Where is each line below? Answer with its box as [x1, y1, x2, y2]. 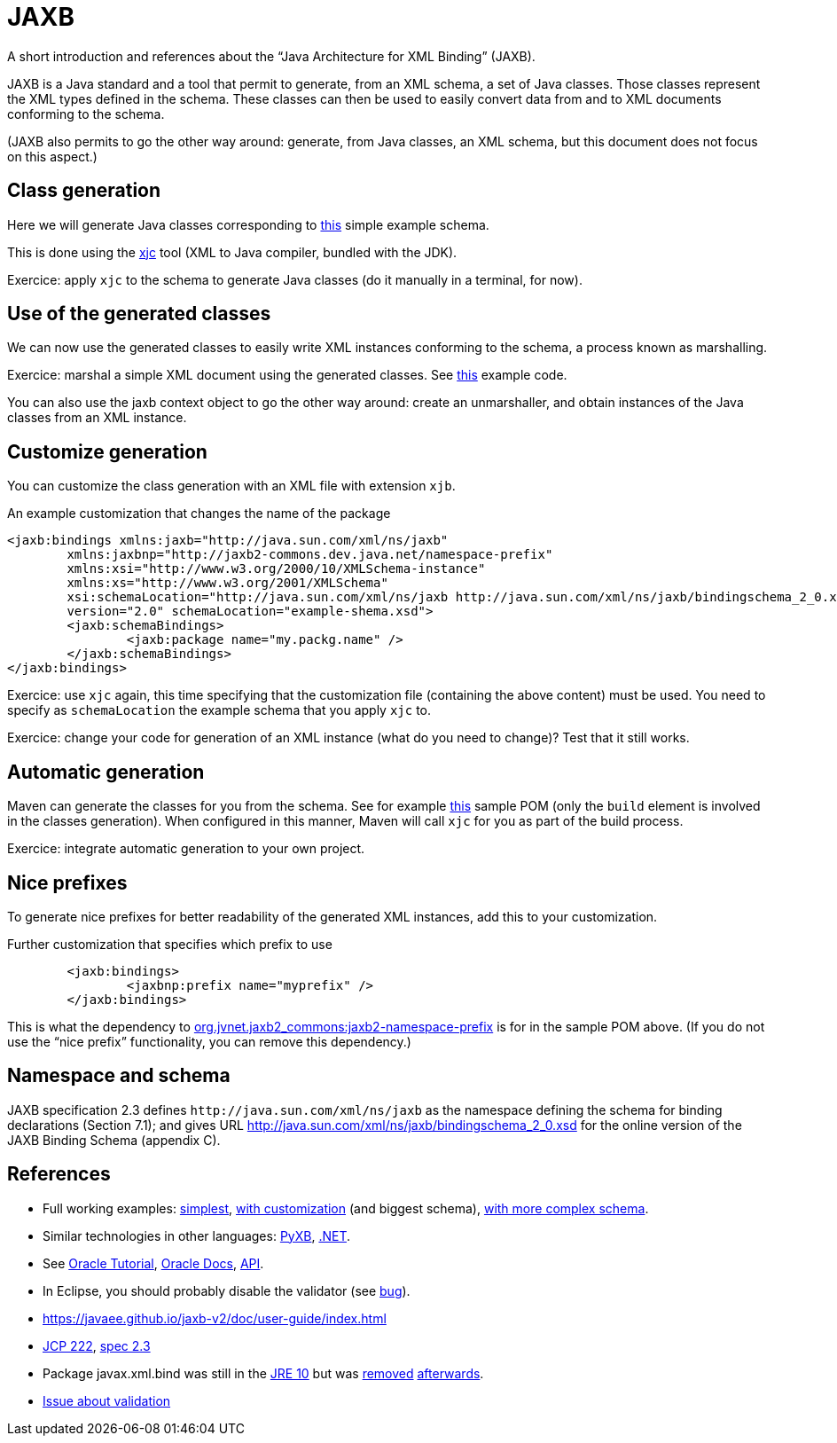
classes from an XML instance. [7, 410, 187, 426]
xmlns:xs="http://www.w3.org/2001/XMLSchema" [66, 576, 388, 591]
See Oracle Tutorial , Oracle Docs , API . [43, 1255, 264, 1271]
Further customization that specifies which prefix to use [7, 936, 332, 952]
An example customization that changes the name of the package [7, 506, 391, 522]
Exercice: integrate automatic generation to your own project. [7, 841, 365, 857]
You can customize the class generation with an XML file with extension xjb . [7, 478, 456, 494]
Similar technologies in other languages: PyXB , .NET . [43, 1227, 350, 1243]
